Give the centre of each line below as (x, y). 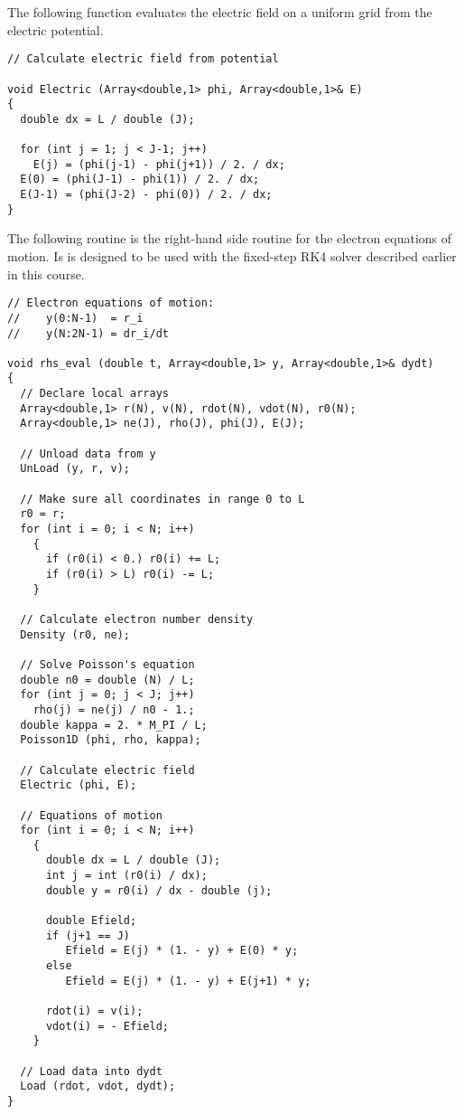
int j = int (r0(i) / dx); (126, 876)
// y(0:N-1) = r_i (75, 318)
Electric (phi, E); (79, 785)
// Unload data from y (88, 453)
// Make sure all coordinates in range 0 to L (162, 499)
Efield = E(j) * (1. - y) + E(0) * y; (182, 951)
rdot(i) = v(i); (94, 1011)
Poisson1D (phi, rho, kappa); (111, 740)
